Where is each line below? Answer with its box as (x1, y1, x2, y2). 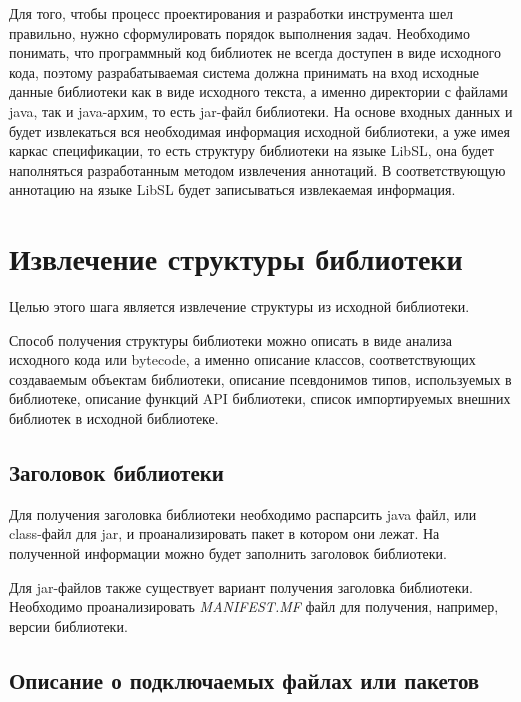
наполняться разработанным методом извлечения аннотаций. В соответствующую (9, 159, 506, 180)
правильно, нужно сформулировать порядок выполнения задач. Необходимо (9, 22, 470, 43)
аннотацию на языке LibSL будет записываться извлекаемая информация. (9, 179, 456, 200)
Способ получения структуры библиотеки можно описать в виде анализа (9, 329, 453, 350)
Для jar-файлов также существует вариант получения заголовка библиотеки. (9, 576, 473, 597)
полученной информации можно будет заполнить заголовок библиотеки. (9, 543, 447, 564)
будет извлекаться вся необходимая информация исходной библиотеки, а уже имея (9, 120, 510, 141)
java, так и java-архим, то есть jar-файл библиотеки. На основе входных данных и (9, 100, 513, 121)
